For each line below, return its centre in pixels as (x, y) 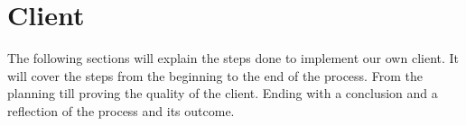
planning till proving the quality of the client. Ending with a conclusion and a (223, 93)
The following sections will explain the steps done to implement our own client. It (233, 58)
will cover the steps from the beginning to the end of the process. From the (215, 75)
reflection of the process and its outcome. (121, 110)
